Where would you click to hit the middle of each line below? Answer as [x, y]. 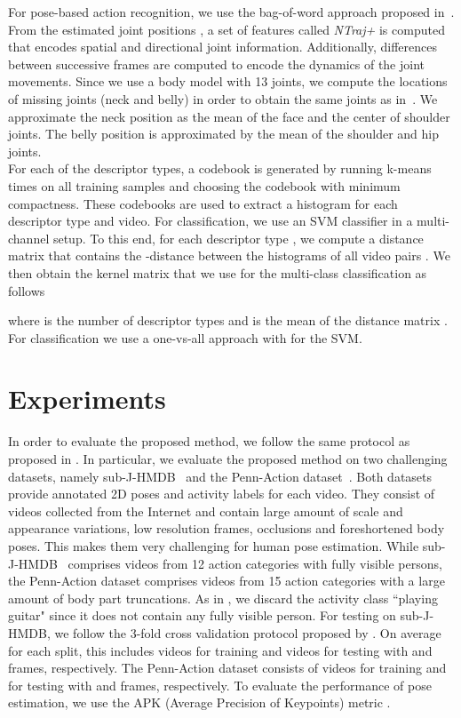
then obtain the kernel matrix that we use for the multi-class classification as [218, 272]
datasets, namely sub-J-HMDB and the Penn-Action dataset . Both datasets [220, 476]
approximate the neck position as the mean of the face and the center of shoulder [229, 116]
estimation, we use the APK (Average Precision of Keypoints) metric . [199, 702]
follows [27, 290]
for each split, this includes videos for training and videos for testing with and [220, 650]
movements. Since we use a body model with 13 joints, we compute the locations [228, 81]
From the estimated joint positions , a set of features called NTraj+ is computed [227, 29]
